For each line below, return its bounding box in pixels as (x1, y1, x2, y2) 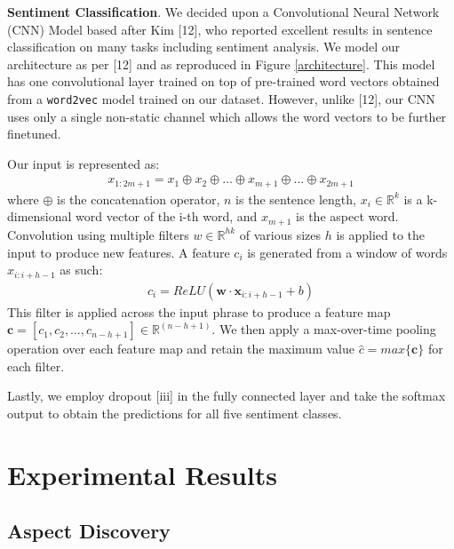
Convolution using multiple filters (7, 225, 189, 243)
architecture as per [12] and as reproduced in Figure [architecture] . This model (7, 54, 435, 73)
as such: (60, 260, 103, 279)
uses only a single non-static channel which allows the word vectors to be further (7, 107, 447, 125)
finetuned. (7, 124, 61, 143)
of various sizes (239, 225, 321, 243)
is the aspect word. (296, 207, 399, 226)
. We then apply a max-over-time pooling (211, 320, 436, 338)
